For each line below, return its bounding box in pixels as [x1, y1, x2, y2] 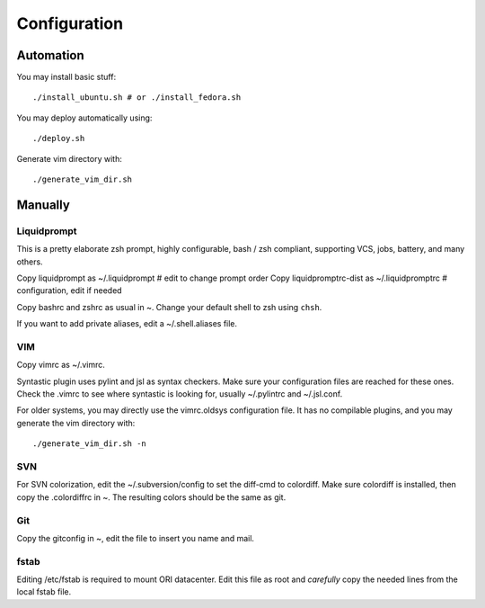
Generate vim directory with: [16, 153, 123, 164]
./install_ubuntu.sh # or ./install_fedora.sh [32, 93, 242, 103]
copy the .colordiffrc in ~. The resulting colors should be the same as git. [16, 491, 287, 503]
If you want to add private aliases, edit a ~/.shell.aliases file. [16, 318, 238, 329]
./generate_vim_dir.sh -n [32, 439, 147, 449]
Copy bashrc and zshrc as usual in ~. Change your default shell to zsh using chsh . [16, 301, 322, 312]
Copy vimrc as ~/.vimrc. [16, 360, 105, 371]
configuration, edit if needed [16, 285, 122, 296]
